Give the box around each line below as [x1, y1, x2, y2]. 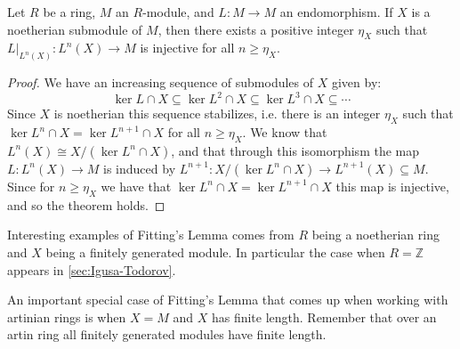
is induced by [103, 158, 176, 177]
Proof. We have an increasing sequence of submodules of [7, 73, 314, 92]
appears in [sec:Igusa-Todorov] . [7, 260, 176, 279]
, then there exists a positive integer [157, 20, 354, 38]
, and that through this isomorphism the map [171, 141, 420, 159]
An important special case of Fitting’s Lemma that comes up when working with [7, 290, 448, 309]
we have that [101, 176, 172, 195]
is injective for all [140, 38, 235, 57]
